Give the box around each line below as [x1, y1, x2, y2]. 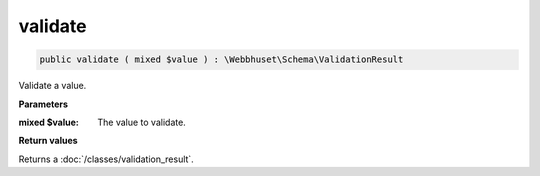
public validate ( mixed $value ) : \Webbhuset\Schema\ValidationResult [39, 54, 404, 65]
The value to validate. [97, 116, 187, 128]
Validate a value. [18, 80, 87, 92]
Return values [18, 135, 79, 147]
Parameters [18, 98, 69, 110]
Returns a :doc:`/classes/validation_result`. [18, 153, 194, 165]
